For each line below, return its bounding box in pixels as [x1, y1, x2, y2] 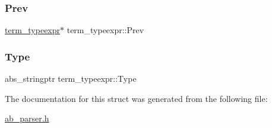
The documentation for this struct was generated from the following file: [5, 92, 268, 104]
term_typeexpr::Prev [67, 24, 144, 36]
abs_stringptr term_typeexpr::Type [5, 72, 137, 85]
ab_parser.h [5, 112, 49, 124]
